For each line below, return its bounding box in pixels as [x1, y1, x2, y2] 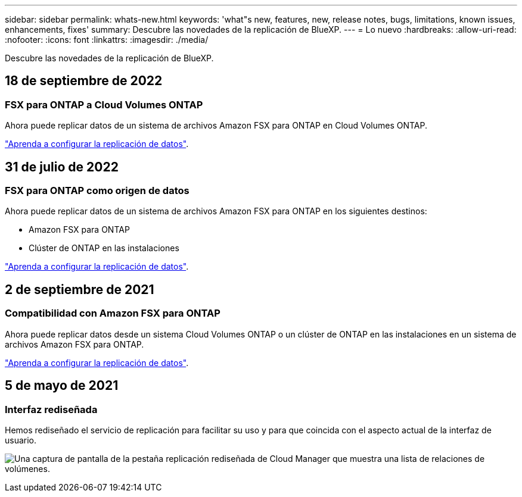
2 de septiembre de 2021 [5, 282, 154, 297]
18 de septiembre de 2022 [5, 73, 163, 89]
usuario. [5, 435, 37, 445]
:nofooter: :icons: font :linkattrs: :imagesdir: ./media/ [5, 35, 209, 45]
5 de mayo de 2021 [5, 378, 119, 393]
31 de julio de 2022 [5, 159, 119, 174]
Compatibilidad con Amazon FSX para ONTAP [5, 307, 220, 320]
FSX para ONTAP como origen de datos [5, 185, 189, 197]
